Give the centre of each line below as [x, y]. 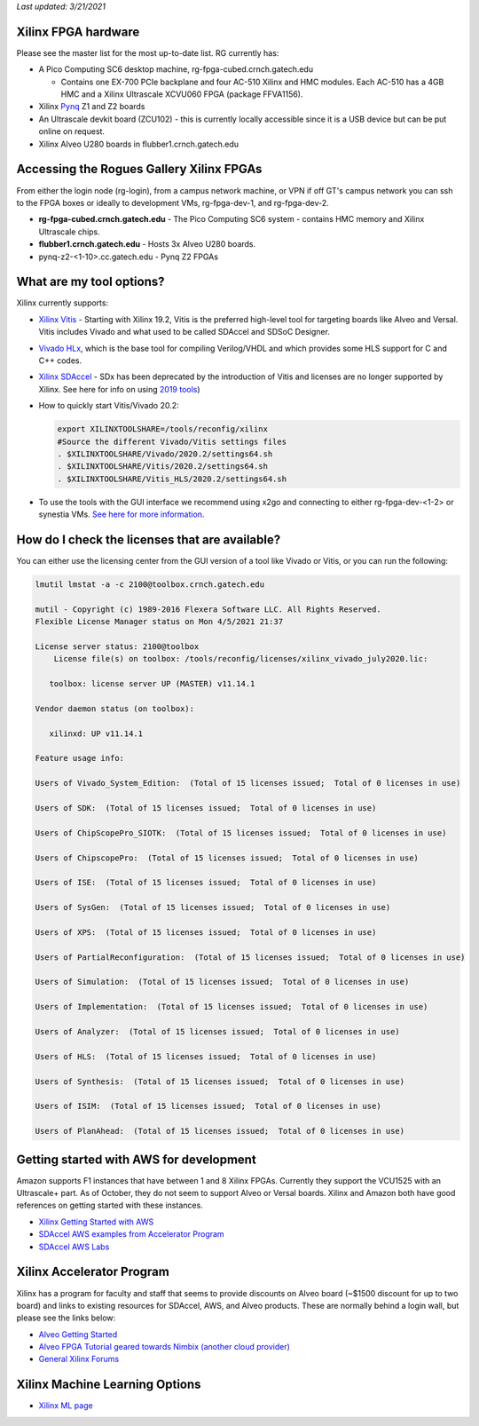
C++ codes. [60, 360]
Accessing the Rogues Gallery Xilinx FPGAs [139, 169]
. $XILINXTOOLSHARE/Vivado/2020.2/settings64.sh [165, 454]
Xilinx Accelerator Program [93, 1272]
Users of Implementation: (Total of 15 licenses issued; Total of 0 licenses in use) [232, 1007]
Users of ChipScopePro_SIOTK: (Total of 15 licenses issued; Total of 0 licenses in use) [241, 833]
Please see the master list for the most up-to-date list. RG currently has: [148, 52]
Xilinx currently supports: [63, 303]
